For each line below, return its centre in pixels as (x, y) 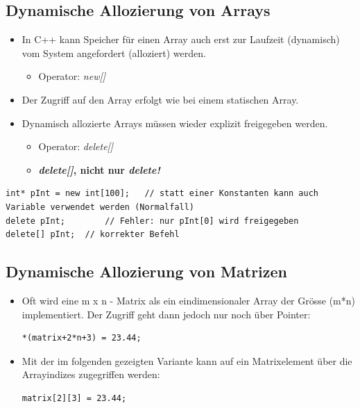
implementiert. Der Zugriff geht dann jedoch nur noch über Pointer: (166, 314)
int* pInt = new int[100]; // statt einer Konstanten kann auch (162, 194)
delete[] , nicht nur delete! (99, 169)
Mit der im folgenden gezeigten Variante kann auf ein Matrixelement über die (187, 360)
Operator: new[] (72, 76)
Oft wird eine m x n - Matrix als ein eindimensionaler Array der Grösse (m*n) (188, 300)
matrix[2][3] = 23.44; (74, 398)
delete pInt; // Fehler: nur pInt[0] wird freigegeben (152, 221)
